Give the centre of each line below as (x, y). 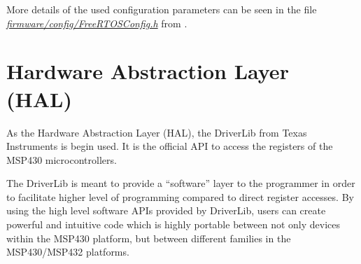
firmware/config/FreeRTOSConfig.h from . (97, 23)
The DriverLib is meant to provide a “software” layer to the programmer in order (181, 183)
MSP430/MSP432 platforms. (68, 252)
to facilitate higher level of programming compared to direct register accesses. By (180, 196)
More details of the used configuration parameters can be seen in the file (162, 9)
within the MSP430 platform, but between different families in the (149, 238)
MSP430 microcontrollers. (62, 159)
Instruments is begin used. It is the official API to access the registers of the (170, 146)
